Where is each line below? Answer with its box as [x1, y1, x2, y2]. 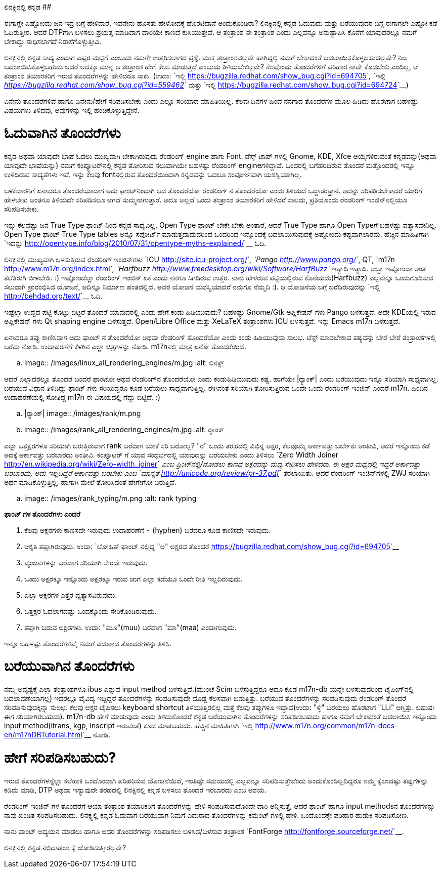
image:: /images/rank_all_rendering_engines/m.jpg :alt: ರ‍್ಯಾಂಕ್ [24, 425, 224, 434]
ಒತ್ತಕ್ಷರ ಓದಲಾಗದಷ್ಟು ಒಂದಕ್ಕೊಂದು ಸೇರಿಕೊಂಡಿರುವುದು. [24, 606, 157, 615]
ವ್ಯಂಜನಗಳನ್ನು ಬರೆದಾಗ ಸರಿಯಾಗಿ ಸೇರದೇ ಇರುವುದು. [24, 558, 148, 567]
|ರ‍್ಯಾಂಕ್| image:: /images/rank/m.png [24, 408, 141, 418]
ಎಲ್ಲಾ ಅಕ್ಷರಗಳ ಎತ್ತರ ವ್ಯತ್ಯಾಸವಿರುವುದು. [24, 590, 117, 599]
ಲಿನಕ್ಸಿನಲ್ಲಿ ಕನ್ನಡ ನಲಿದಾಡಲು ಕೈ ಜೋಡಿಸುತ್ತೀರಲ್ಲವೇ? [4, 843, 126, 852]
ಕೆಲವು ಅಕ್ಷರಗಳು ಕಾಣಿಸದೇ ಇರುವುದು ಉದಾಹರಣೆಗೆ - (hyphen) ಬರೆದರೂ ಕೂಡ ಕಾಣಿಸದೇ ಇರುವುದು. [24, 525, 271, 534]
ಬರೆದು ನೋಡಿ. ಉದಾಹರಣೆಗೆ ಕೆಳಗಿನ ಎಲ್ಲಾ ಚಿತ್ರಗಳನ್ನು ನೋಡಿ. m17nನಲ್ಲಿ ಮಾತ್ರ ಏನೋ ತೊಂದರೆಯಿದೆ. [4, 342, 246, 351]
